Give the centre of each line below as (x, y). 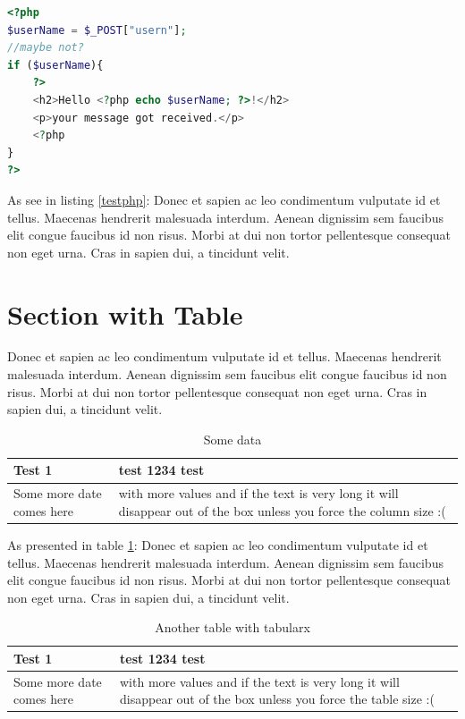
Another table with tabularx (232, 627)
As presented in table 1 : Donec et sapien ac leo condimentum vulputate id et (218, 544)
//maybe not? (46, 48)
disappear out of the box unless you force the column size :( (282, 510)
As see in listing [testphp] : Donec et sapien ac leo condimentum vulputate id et (224, 199)
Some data (232, 439)
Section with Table (125, 313)
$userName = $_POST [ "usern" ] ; (97, 30)
